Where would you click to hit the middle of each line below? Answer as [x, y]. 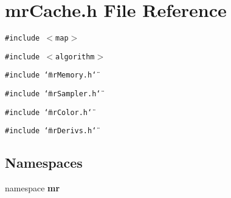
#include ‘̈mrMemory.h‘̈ [51, 75]
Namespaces [44, 163]
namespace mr [33, 188]
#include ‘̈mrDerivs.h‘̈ [51, 131]
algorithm [75, 57]
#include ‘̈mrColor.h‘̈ [49, 112]
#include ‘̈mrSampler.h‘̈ [53, 94]
